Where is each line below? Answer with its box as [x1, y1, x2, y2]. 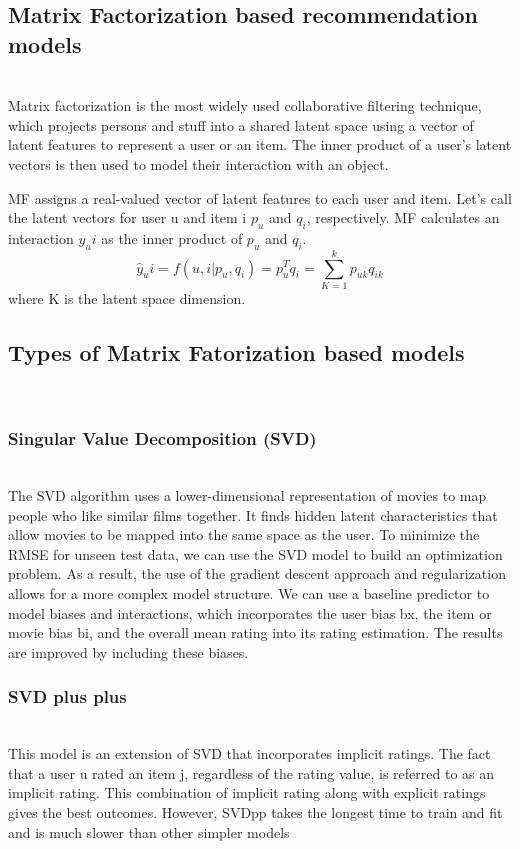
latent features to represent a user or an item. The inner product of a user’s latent [8, 134, 512, 155]
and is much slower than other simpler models [8, 821, 290, 842]
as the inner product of [101, 227, 243, 248]
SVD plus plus [8, 684, 127, 709]
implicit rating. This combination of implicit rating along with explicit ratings [8, 782, 486, 803]
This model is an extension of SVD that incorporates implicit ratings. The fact [8, 743, 491, 764]
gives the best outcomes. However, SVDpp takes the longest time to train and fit [8, 802, 503, 823]
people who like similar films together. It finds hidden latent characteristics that [8, 504, 498, 525]
